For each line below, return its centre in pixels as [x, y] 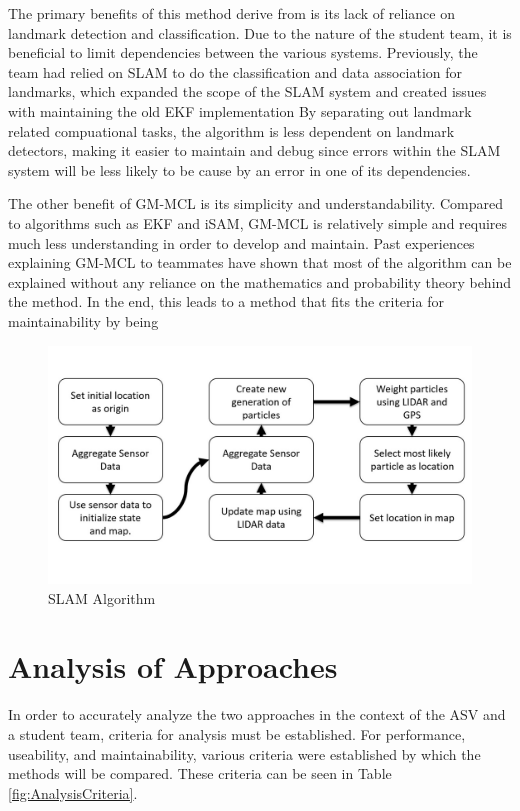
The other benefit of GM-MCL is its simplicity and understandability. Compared [256, 203]
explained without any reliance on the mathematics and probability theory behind [260, 281]
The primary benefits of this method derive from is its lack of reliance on [231, 13]
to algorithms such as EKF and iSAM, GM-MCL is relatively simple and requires [258, 222]
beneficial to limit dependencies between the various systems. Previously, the [243, 52]
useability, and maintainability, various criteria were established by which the [244, 753]
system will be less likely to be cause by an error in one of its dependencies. [239, 169]
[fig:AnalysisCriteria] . [73, 792]
